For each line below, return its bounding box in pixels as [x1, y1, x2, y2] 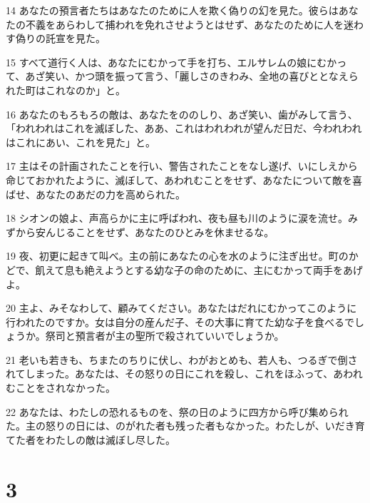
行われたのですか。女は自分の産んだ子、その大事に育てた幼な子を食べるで [6, 314, 355, 329]
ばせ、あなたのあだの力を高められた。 [6, 186, 185, 201]
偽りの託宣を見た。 [15, 31, 106, 46]
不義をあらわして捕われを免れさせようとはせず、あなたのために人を [25, 16, 344, 31]
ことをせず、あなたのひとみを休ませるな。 [75, 224, 274, 239]
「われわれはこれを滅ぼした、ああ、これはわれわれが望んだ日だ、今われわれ [6, 121, 362, 136]
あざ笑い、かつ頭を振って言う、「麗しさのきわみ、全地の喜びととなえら [25, 68, 359, 83]
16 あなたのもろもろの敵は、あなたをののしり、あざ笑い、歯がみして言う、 [6, 106, 358, 121]
